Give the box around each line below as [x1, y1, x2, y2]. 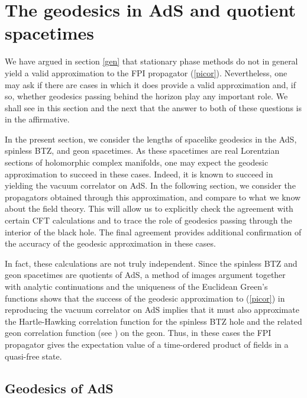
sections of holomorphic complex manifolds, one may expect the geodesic [5, 156, 269, 169]
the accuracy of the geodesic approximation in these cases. [5, 237, 216, 250]
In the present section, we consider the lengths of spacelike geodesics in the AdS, [5, 132, 297, 145]
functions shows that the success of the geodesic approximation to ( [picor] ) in [5, 292, 285, 304]
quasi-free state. [5, 350, 62, 362]
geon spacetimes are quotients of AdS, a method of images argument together [5, 268, 286, 281]
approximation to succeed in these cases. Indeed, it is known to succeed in [5, 167, 273, 180]
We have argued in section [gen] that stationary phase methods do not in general [5, 55, 298, 67]
